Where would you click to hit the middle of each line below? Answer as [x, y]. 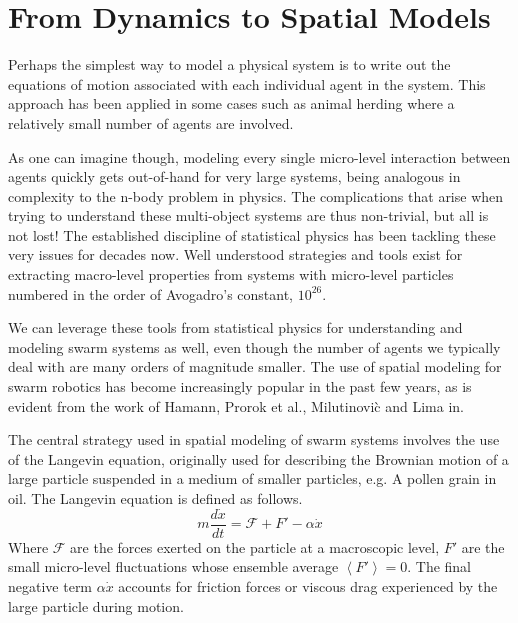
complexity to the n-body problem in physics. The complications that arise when [256, 195]
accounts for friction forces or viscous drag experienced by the [308, 586]
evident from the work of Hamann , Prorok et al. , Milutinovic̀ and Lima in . [236, 405]
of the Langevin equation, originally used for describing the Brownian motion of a [258, 458]
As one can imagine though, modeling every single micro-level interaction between [259, 156]
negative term [50, 586]
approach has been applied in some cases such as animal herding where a [231, 103]
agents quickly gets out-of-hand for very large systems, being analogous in [234, 176]
